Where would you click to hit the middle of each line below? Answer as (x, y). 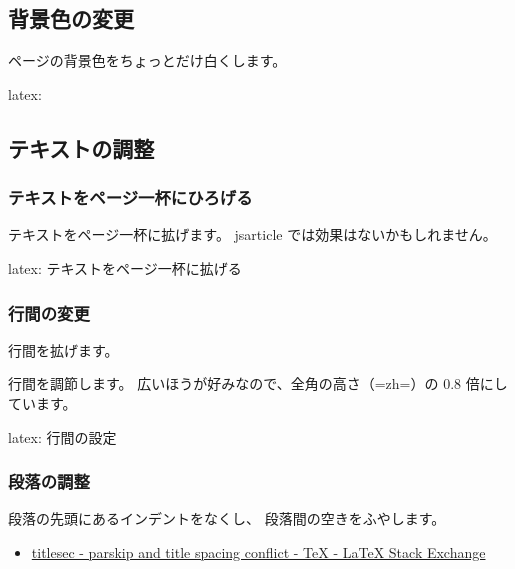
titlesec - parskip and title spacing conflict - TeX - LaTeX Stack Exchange (258, 551)
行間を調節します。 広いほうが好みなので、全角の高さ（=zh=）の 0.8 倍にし (258, 383)
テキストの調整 (81, 147)
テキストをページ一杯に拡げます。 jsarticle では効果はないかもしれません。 (252, 234)
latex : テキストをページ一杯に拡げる (125, 267)
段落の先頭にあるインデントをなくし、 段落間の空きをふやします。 (227, 518)
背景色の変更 (71, 18)
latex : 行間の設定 (62, 436)
